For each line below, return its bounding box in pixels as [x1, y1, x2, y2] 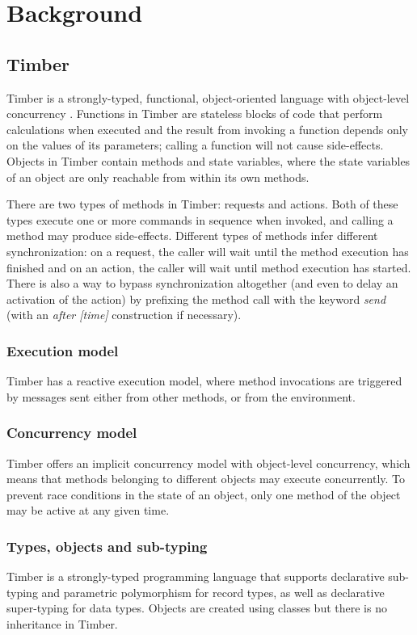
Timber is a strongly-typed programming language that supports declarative [6, 568, 385, 585]
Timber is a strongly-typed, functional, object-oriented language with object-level [6, 89, 410, 106]
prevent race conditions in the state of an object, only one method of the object [6, 486, 401, 503]
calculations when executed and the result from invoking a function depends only [6, 120, 408, 137]
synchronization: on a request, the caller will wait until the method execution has [6, 242, 409, 259]
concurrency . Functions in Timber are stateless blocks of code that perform [6, 105, 383, 122]
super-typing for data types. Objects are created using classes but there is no [6, 599, 387, 616]
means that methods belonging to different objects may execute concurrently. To [6, 470, 406, 487]
